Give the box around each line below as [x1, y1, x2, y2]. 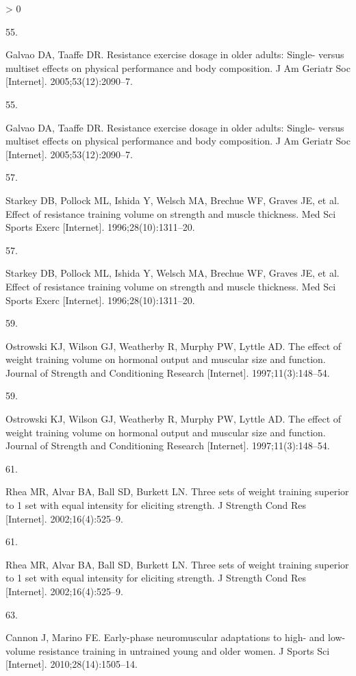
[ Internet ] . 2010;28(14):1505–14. [5, 657, 138, 671]
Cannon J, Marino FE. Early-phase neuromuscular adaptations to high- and [5, 630, 325, 644]
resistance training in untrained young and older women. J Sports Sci [38, 643, 330, 658]
